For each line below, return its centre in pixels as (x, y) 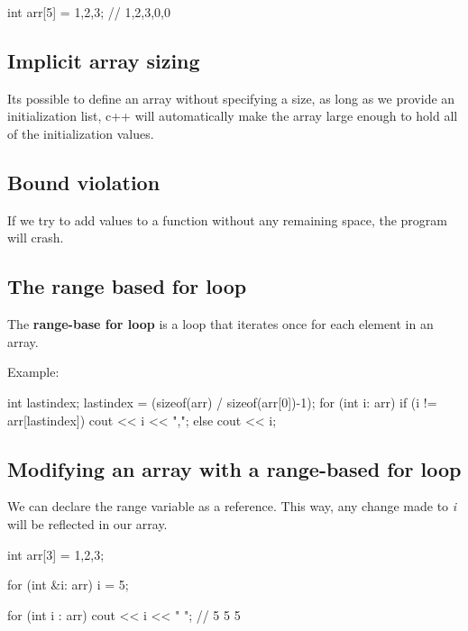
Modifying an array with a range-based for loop (234, 468)
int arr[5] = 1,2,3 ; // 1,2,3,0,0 (89, 12)
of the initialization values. (81, 133)
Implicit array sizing (104, 60)
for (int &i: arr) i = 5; (68, 585)
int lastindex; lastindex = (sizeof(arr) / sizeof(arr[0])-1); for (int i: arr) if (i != (222, 402)
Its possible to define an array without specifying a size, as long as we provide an (231, 98)
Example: (33, 372)
